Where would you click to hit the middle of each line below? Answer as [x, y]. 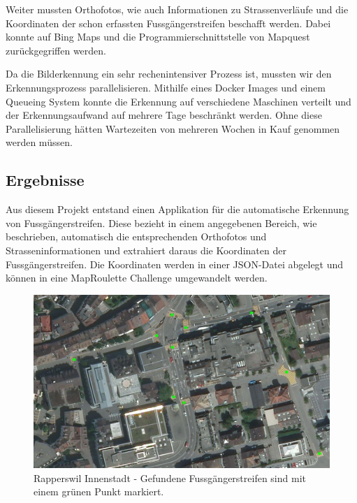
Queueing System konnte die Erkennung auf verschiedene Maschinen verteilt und [178, 101]
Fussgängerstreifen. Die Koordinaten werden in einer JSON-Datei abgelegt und [175, 264]
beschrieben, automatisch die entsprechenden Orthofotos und [136, 236]
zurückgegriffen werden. [56, 50]
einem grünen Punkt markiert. [99, 491]
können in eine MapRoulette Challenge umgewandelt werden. [137, 278]
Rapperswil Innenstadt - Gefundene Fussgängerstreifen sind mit [170, 478]
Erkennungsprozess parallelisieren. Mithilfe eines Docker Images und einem [166, 87]
